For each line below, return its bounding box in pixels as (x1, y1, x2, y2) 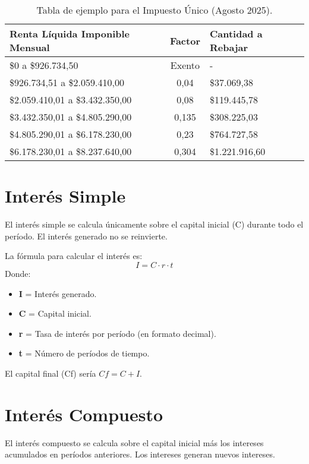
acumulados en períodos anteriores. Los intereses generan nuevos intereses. (5, 448, 275, 460)
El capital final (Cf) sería (5, 367, 96, 379)
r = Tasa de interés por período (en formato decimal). (18, 327, 216, 339)
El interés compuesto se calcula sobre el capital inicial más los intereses (5, 436, 264, 449)
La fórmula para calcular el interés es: (5, 250, 143, 262)
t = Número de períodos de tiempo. (18, 347, 150, 359)
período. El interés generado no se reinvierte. (5, 229, 168, 242)
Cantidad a (209, 27, 263, 40)
